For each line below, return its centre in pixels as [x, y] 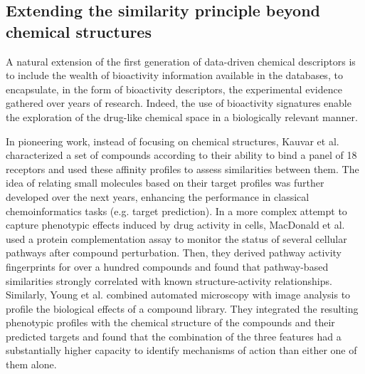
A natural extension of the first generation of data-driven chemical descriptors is [181, 61]
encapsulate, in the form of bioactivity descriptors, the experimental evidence [174, 89]
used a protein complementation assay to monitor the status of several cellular [176, 238]
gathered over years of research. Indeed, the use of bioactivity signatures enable [179, 103]
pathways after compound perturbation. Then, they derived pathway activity [174, 253]
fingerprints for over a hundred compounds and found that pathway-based [167, 266]
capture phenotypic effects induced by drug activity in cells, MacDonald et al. [175, 225]
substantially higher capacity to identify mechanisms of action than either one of [181, 350]
